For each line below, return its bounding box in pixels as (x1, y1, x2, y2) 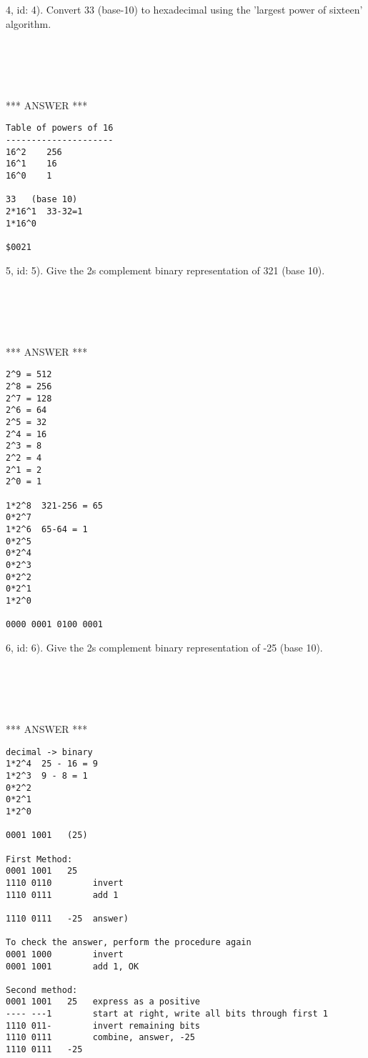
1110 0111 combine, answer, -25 (6, 1032, 195, 1043)
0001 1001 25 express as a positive (6, 997, 201, 1007)
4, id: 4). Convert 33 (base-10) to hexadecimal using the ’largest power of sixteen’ (6, 2, 363, 16)
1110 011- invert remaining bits (6, 1020, 201, 1031)
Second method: (6, 984, 78, 995)
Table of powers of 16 (6, 123, 114, 134)
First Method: (6, 854, 73, 864)
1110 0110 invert (6, 877, 124, 888)
